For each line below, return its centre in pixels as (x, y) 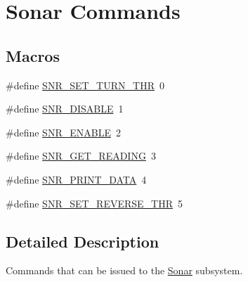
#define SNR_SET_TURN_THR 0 (85, 85)
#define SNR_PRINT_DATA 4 (76, 179)
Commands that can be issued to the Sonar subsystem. (124, 270)
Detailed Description (83, 241)
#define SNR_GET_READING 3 (81, 156)
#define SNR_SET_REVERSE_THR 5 (94, 203)
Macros (33, 55)
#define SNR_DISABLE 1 (65, 109)
